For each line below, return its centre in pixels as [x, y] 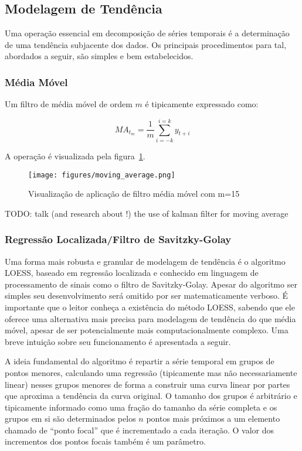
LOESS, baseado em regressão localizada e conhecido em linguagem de [132, 273]
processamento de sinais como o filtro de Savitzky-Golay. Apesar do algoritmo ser [151, 284]
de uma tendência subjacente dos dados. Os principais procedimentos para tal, [146, 44]
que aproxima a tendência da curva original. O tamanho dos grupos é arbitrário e [151, 396]
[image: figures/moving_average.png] [102, 175]
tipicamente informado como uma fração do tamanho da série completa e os [141, 407]
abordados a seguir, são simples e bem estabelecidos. [99, 56]
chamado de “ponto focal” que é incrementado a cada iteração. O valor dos [140, 430]
